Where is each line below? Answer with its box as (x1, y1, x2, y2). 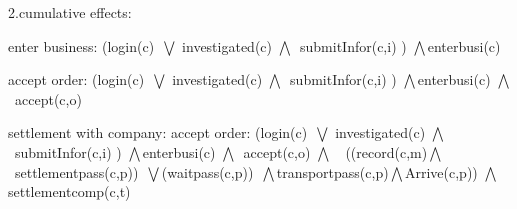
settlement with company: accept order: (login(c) (8, 122, 308, 143)
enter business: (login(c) (8, 35, 155, 56)
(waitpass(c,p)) (161, 161, 254, 182)
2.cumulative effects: (8, 2, 132, 22)
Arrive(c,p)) (404, 161, 478, 182)
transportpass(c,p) (276, 161, 389, 182)
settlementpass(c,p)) (14, 161, 139, 182)
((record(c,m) (345, 141, 428, 162)
